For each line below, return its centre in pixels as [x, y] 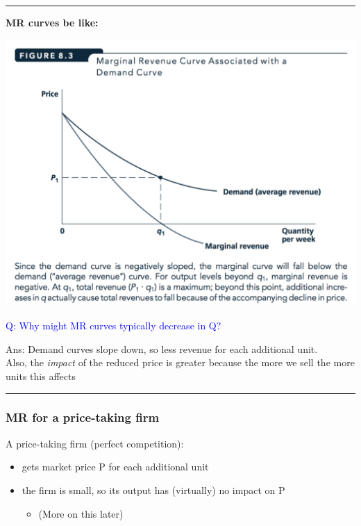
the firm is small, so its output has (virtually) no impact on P [153, 490]
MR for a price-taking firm [83, 417]
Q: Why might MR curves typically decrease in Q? [114, 326]
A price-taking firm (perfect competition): [95, 443]
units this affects [41, 376]
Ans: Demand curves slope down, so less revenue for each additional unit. [162, 348]
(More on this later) [81, 513]
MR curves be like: [52, 22]
